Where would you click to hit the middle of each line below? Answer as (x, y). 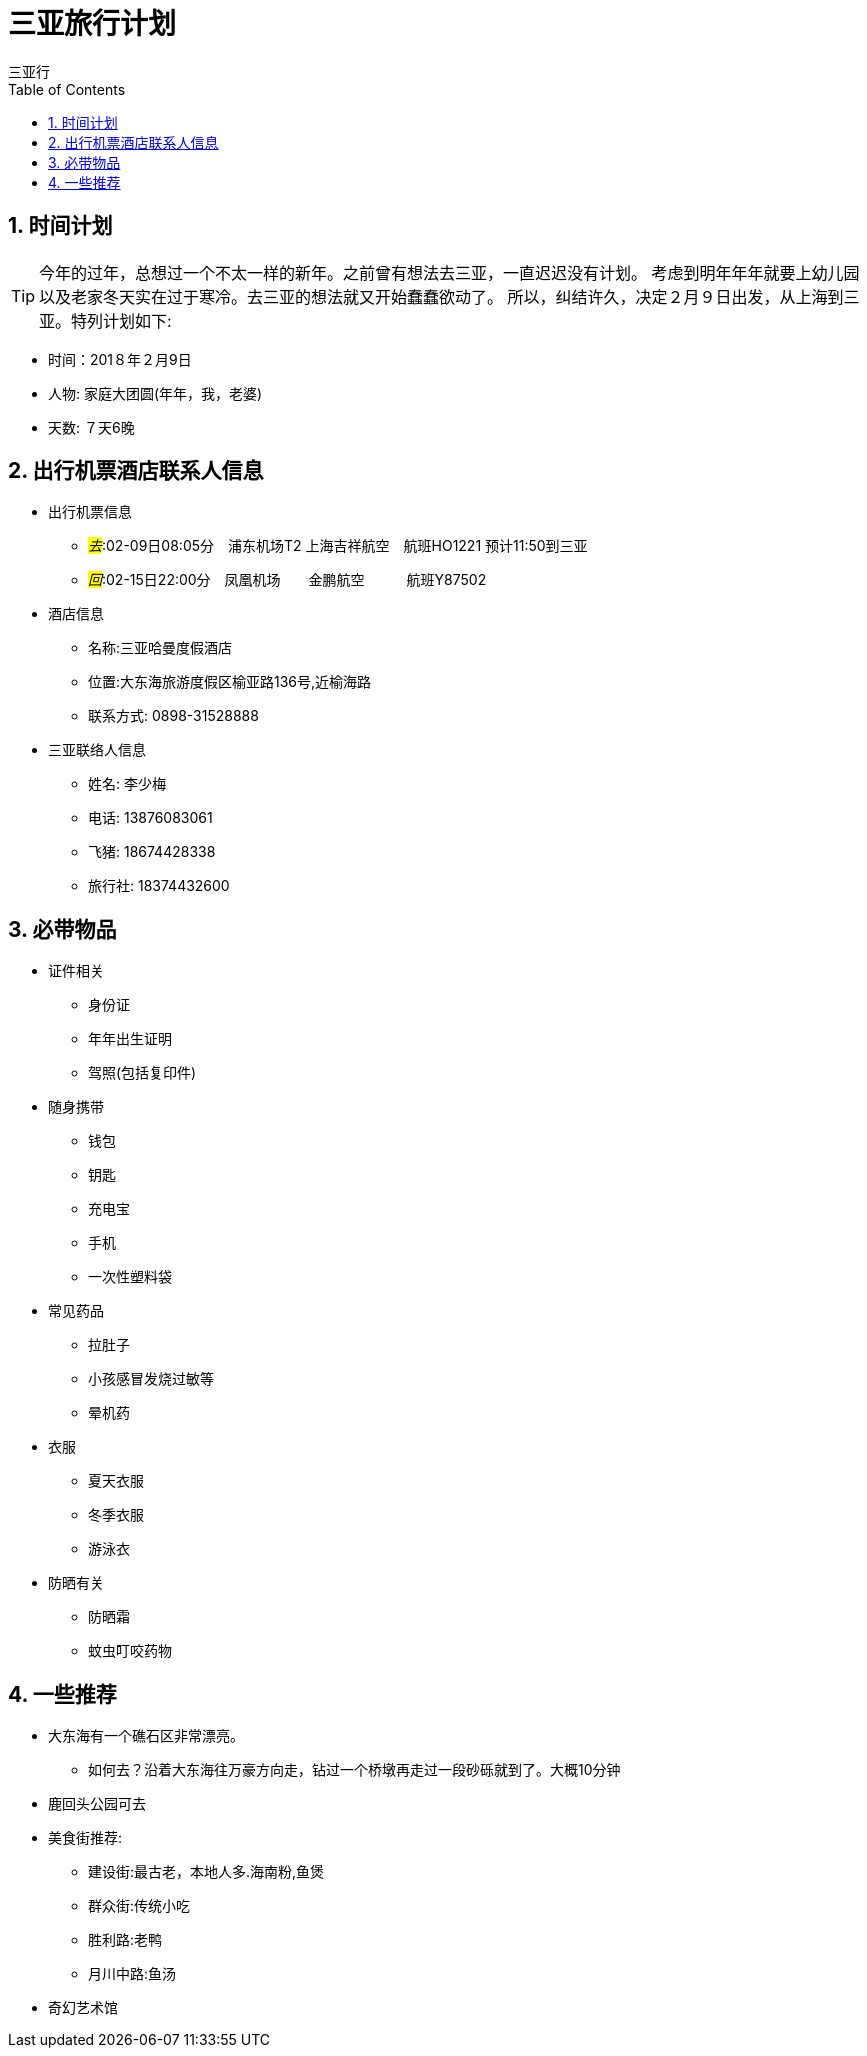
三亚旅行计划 (92, 24)
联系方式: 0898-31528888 (173, 716)
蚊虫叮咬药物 (130, 1651)
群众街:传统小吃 (139, 1906)
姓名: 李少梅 (127, 784)
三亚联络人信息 (97, 750)
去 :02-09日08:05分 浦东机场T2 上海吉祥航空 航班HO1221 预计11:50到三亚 (338, 546)
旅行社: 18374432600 (159, 886)
